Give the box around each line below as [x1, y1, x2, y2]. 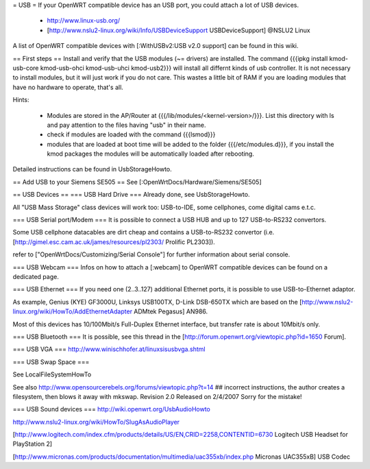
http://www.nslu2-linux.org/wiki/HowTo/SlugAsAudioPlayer [12, 418, 180, 426]
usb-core [12, 64, 39, 72]
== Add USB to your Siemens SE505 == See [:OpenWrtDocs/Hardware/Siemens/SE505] [12, 178, 262, 186]
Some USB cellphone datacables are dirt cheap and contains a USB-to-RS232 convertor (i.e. [12, 228, 275, 237]
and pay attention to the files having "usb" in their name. [47, 121, 206, 129]
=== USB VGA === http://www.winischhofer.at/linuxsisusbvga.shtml [12, 345, 206, 353]
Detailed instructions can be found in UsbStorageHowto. [12, 165, 173, 173]
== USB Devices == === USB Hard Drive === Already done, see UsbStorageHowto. [12, 191, 250, 199]
